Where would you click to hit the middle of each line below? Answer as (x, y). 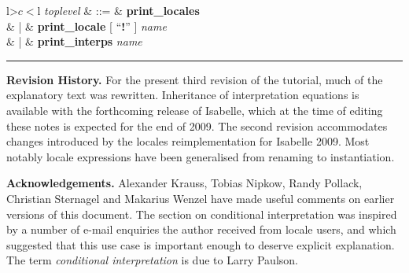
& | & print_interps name (74, 41)
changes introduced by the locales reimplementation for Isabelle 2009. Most (188, 141)
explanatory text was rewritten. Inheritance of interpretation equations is (183, 95)
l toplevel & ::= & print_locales (118, 10)
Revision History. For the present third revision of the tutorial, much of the (195, 79)
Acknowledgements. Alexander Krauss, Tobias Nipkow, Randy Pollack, (184, 183)
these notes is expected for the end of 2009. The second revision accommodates (197, 125)
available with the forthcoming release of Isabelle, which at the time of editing (195, 110)
